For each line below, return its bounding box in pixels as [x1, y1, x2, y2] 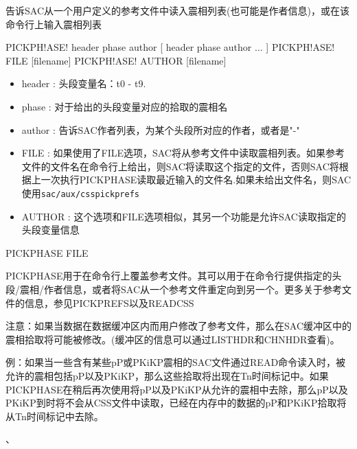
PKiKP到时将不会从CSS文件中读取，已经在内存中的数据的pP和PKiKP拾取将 [5, 395, 347, 410]
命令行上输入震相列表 [5, 16, 102, 31]
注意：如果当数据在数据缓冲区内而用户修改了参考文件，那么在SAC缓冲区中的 [5, 319, 352, 333]
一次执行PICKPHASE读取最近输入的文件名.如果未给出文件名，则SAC [41, 172, 352, 187]
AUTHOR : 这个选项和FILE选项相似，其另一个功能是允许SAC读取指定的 [21, 209, 346, 223]
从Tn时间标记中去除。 [5, 408, 104, 423]
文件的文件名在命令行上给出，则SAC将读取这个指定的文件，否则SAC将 [21, 159, 339, 173]
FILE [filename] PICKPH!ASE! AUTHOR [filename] [5, 53, 227, 67]
